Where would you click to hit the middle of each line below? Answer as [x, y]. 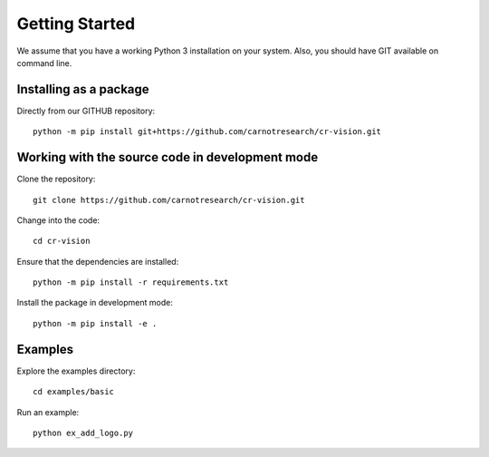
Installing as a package [83, 89]
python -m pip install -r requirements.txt [131, 282]
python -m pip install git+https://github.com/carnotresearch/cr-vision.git [207, 132]
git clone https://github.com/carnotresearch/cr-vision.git [169, 200]
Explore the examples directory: [76, 371]
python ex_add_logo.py [83, 433]
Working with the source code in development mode [168, 157]
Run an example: [48, 412]
